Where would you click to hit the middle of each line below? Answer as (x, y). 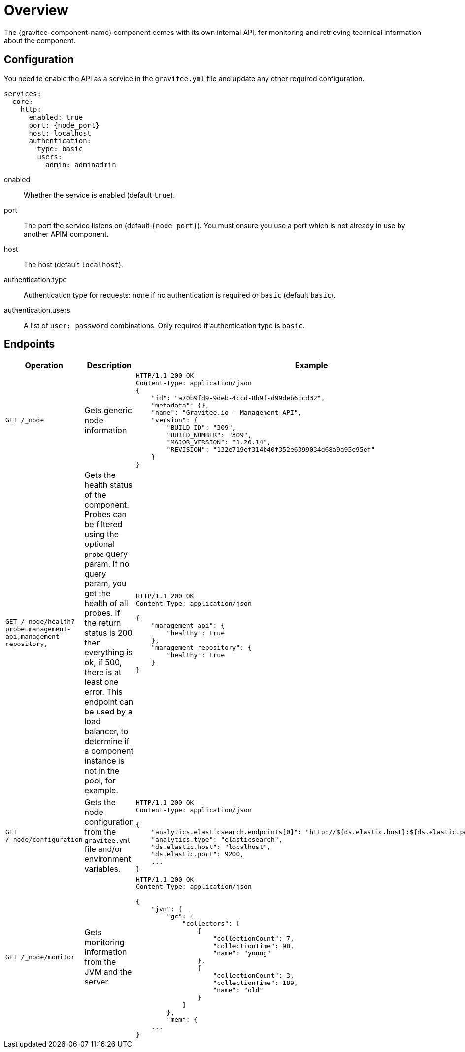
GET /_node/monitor (40, 957)
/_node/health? (48, 622)
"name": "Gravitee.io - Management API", (227, 413)
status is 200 (108, 633)
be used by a (108, 712)
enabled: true (56, 117)
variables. (102, 869)
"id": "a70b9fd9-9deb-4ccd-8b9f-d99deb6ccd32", (238, 398)
